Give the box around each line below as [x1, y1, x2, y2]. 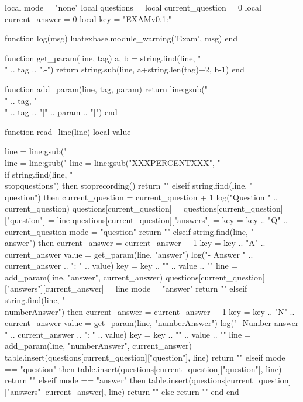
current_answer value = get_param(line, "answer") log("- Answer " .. [5, 248, 253, 260]
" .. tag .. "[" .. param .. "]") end [5, 106, 118, 118]
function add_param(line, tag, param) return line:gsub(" [5, 82, 208, 95]
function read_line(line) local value [5, 125, 131, 137]
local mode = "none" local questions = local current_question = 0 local [5, 1, 261, 13]
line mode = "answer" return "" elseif [115, 282, 247, 294]
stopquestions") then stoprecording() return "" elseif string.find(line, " [5, 179, 253, 192]
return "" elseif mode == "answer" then [5, 374, 146, 386]
